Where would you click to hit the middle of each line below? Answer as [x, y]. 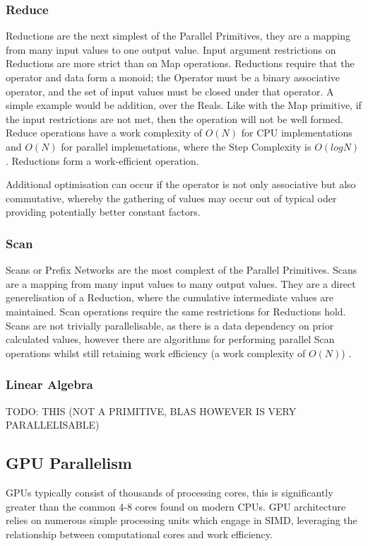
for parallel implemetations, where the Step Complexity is [186, 146]
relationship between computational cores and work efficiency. [139, 534]
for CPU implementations [297, 133]
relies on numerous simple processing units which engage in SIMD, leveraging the [182, 520]
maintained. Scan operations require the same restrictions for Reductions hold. [176, 311]
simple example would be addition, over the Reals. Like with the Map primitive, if [184, 105]
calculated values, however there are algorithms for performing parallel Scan [170, 339]
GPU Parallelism [69, 463]
